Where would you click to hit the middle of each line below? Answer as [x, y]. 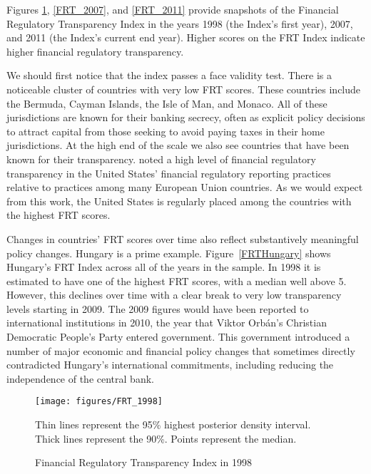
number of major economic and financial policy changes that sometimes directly [181, 350]
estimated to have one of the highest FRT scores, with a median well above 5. [177, 280]
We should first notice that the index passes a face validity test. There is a [169, 75]
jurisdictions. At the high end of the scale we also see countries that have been [178, 145]
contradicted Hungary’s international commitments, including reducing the [170, 365]
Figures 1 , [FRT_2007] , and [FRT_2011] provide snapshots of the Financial [173, 9]
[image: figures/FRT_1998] [99, 402]
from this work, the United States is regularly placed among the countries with [179, 201]
